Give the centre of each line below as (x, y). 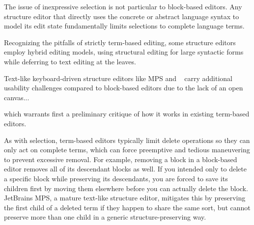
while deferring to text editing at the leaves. (70, 61)
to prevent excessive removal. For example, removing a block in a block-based (121, 159)
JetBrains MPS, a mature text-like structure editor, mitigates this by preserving (125, 198)
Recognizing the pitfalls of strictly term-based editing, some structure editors (120, 42)
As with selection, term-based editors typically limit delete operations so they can (127, 140)
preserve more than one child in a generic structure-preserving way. (105, 217)
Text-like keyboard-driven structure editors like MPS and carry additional (118, 78)
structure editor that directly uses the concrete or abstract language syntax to (122, 16)
